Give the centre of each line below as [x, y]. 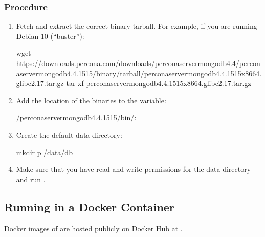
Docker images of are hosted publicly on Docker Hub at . [93, 228]
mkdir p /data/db [44, 152]
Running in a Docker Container [89, 207]
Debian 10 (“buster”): [50, 36]
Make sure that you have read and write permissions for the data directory [134, 169]
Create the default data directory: [69, 134]
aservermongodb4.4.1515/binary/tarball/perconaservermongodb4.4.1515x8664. [139, 73]
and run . [31, 179]
